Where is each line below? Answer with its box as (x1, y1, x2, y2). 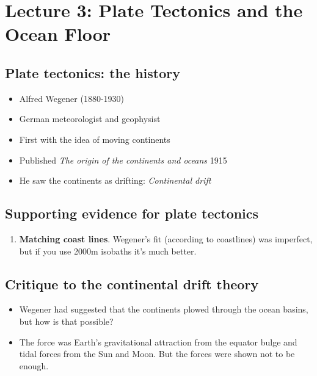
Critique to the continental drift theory (5, 274, 259, 293)
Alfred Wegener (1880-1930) (19, 92, 124, 104)
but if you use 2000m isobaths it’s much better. (19, 244, 197, 257)
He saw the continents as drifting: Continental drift (19, 174, 211, 187)
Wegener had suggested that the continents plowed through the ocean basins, (19, 303, 308, 316)
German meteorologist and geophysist (19, 112, 161, 125)
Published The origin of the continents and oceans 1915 (19, 153, 227, 166)
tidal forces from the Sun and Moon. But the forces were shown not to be (19, 347, 295, 360)
